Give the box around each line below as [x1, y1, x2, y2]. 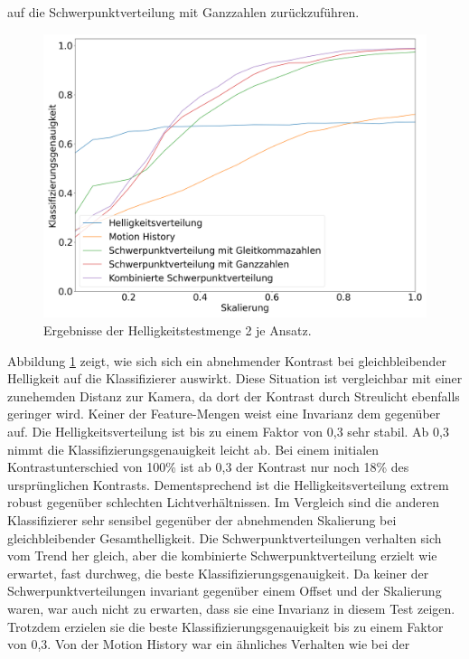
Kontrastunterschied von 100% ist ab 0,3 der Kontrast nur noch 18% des [7, 457, 409, 476]
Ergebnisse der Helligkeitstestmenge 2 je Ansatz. [43, 321, 312, 340]
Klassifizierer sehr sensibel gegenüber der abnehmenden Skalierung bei [7, 510, 397, 529]
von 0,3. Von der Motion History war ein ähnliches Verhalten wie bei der [7, 635, 410, 654]
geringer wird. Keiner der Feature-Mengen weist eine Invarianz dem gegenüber [7, 404, 441, 423]
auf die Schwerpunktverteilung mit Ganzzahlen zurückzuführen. [7, 3, 360, 21]
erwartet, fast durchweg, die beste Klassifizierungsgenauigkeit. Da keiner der [7, 563, 429, 582]
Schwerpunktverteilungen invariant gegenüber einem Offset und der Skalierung [7, 581, 442, 600]
